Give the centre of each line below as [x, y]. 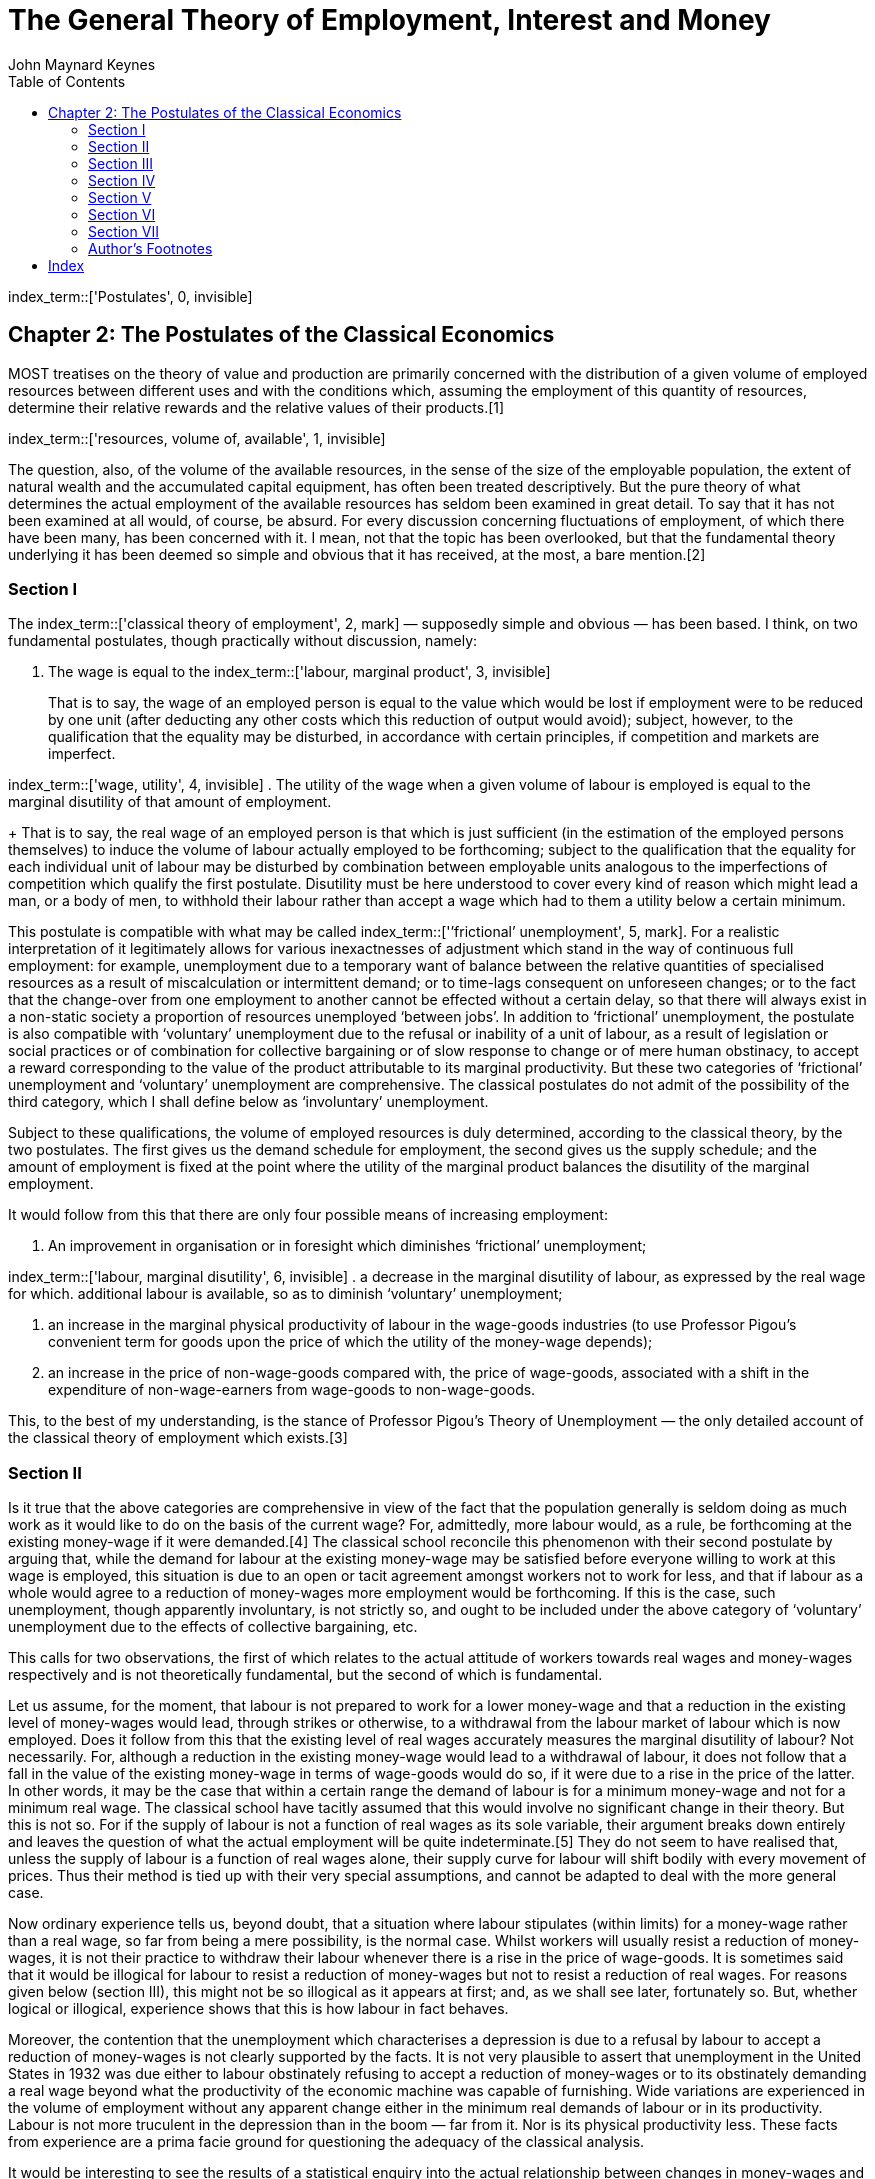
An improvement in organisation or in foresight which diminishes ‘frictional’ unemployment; [347, 1246]
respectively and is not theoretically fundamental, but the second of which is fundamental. [305, 1675]
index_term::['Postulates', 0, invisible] [130, 296]
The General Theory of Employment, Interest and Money [389, 20]
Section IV [122, 180]
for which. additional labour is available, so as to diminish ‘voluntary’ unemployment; [285, 1294]
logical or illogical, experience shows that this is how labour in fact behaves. [258, 2009]
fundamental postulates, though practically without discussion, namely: [243, 641]
